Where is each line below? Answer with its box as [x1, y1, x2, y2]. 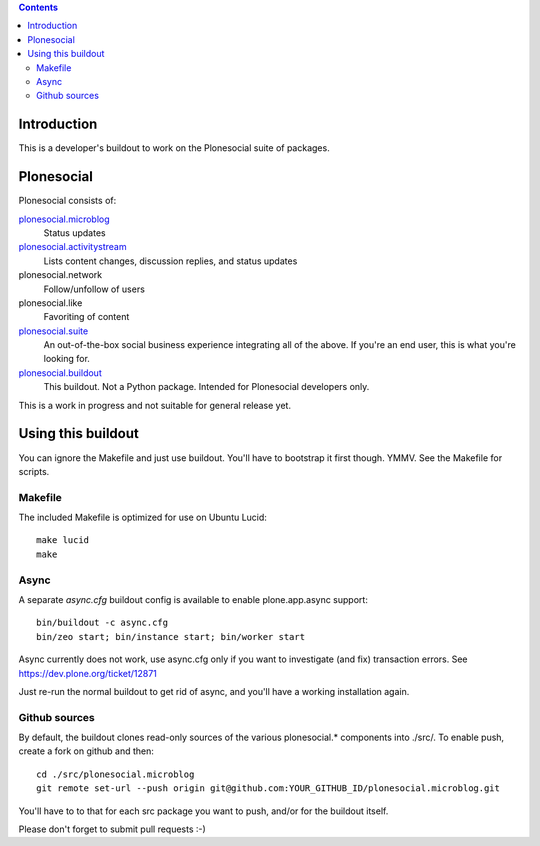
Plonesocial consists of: [18, 195, 117, 207]
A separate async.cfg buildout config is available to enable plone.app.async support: [18, 593, 369, 605]
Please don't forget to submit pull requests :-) [18, 823, 207, 835]
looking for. [43, 353, 90, 365]
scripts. [18, 465, 50, 477]
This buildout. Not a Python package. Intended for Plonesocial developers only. [43, 381, 370, 393]
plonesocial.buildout [18, 366, 102, 379]
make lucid [36, 535, 90, 546]
